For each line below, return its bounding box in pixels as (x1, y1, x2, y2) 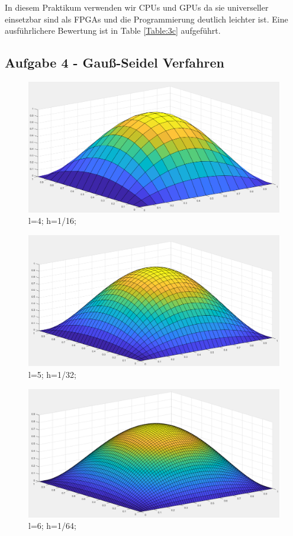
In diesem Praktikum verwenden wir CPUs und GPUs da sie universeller (5, 1, 269, 13)
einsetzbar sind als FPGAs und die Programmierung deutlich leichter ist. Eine (5, 12, 288, 25)
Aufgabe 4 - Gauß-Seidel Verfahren (5, 53, 224, 72)
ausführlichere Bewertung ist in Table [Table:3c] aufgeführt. (5, 24, 221, 37)
